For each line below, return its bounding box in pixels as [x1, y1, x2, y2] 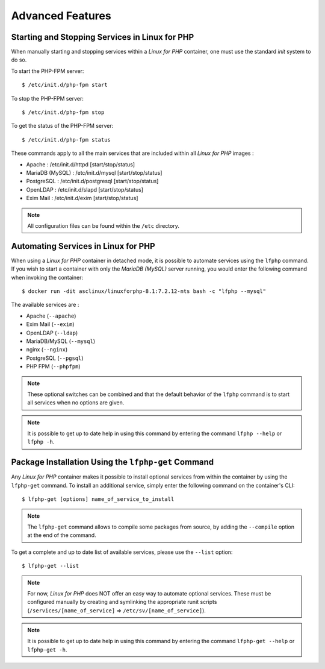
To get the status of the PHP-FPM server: [11, 122, 114, 130]
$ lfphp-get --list [22, 562, 79, 570]
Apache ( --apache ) [26, 312, 76, 319]
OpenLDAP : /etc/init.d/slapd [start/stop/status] [26, 186, 144, 193]
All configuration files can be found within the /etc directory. [27, 222, 180, 229]
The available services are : [11, 301, 79, 309]
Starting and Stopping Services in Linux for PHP [11, 32, 194, 42]
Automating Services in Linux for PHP [11, 241, 156, 251]
